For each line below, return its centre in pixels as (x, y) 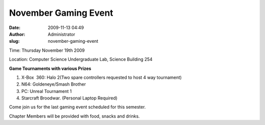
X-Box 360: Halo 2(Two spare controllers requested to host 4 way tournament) (102, 77)
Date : (15, 28)
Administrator (62, 34)
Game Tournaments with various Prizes (50, 68)
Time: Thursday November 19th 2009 (47, 50)
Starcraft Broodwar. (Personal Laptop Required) (69, 98)
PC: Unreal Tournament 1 (47, 91)
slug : (14, 41)
